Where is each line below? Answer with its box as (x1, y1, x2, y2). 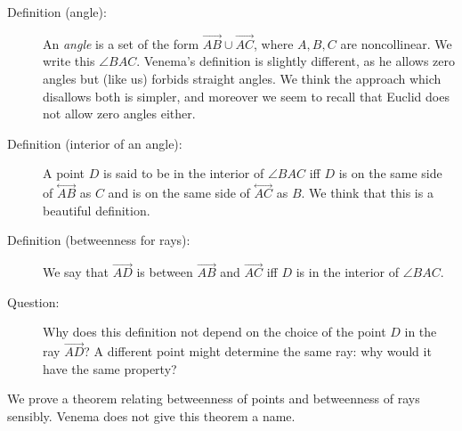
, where (254, 34, 294, 53)
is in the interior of (296, 263, 399, 281)
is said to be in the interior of (102, 164, 264, 183)
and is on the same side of (108, 183, 250, 202)
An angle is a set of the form (43, 34, 199, 53)
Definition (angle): (7, 3, 107, 20)
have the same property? (43, 359, 177, 378)
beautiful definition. (43, 200, 150, 219)
